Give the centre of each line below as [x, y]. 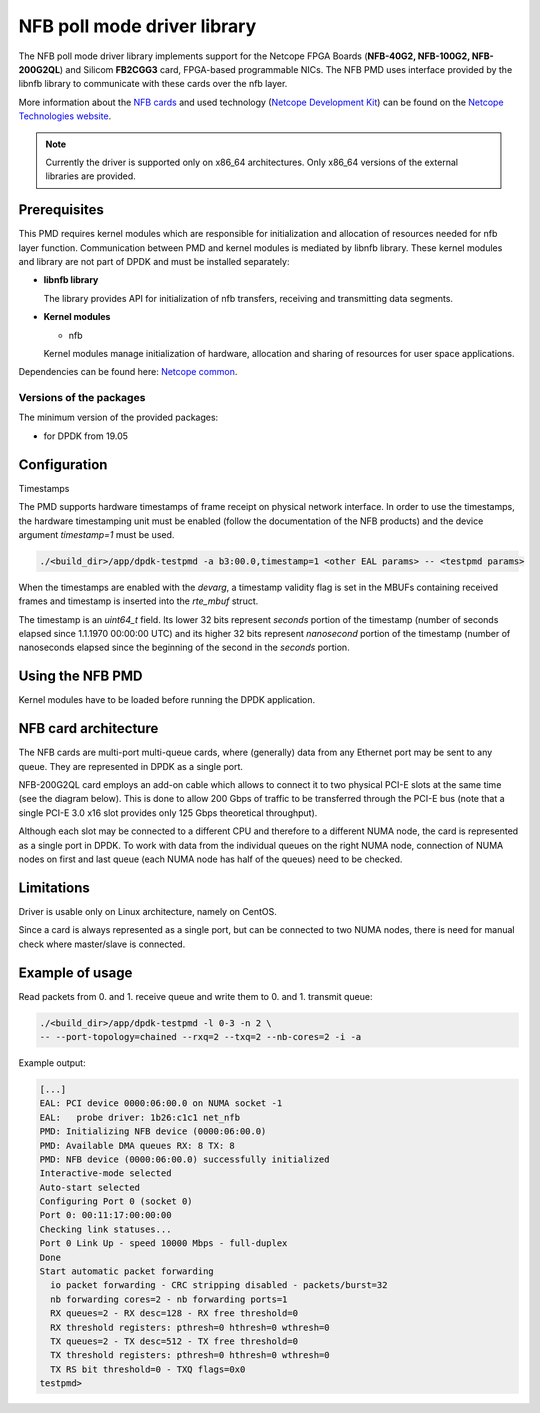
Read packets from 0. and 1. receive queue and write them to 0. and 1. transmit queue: [195, 996]
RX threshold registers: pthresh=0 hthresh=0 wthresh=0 [190, 1327]
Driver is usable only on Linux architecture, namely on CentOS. [147, 911]
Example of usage [75, 972]
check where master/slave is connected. [102, 944]
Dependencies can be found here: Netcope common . [128, 372]
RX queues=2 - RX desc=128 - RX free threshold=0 [174, 1313]
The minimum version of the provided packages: [118, 417]
